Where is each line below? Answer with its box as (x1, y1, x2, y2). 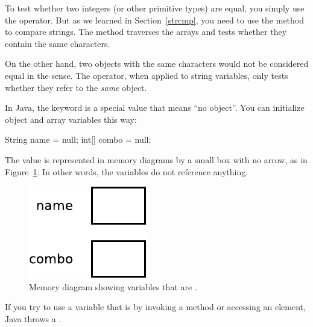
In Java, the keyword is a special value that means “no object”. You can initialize (5, 101, 305, 114)
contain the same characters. (5, 37, 110, 49)
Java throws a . (5, 312, 62, 325)
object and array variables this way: (5, 113, 137, 125)
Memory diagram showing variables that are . (29, 280, 197, 293)
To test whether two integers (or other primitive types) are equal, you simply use (5, 2, 305, 14)
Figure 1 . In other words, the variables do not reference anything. (5, 165, 248, 178)
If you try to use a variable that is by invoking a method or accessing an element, (5, 301, 306, 313)
